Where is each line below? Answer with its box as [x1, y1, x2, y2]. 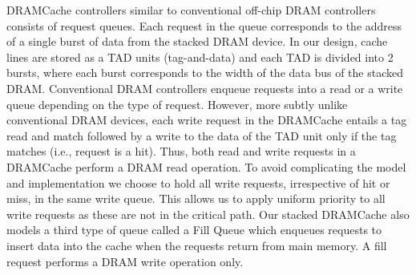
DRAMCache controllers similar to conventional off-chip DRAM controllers [6, 2, 376, 18]
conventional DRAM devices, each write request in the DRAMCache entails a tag [6, 111, 407, 128]
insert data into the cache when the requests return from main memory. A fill [6, 237, 387, 253]
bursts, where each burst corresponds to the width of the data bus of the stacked [6, 64, 403, 81]
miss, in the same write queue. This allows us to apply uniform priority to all [6, 190, 386, 207]
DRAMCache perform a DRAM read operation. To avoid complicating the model [6, 158, 406, 175]
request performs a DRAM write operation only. [6, 253, 244, 269]
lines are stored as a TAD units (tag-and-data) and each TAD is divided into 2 [6, 48, 394, 65]
